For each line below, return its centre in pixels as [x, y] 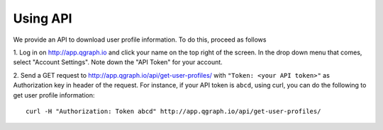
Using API [43, 18]
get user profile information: [54, 95]
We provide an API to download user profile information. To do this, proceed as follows [140, 40]
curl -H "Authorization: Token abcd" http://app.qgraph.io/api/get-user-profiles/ [173, 111]
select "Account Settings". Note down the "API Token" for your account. [118, 62]
